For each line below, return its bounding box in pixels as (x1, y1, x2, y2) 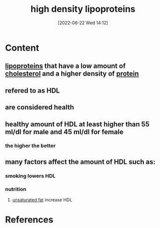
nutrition (5, 186, 27, 192)
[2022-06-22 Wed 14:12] (57, 20, 109, 26)
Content (5, 42, 40, 53)
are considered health (5, 103, 74, 112)
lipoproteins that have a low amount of (5, 62, 126, 70)
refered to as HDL (5, 86, 60, 95)
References (5, 214, 53, 226)
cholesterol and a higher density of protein (5, 70, 139, 78)
